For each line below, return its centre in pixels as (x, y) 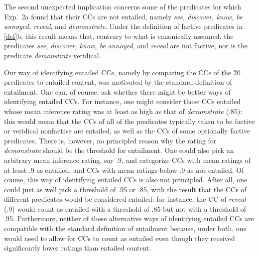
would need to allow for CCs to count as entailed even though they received (120, 238)
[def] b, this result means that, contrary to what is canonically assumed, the (119, 36)
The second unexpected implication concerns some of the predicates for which (123, 6)
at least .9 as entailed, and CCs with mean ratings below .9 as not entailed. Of (124, 170)
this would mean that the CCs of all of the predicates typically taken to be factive (129, 121)
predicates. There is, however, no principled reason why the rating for (110, 140)
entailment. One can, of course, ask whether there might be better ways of (117, 91)
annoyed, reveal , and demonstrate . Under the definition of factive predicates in (124, 26)
